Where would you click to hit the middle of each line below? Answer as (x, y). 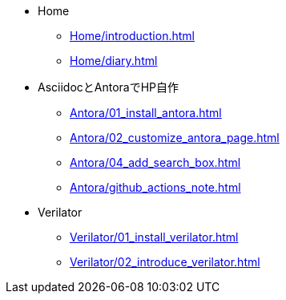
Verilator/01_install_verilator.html (154, 237)
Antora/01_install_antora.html (146, 113)
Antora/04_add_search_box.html (155, 162)
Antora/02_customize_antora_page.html (175, 138)
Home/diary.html (114, 61)
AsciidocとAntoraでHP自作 (109, 87)
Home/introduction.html (132, 36)
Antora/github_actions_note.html (155, 187)
